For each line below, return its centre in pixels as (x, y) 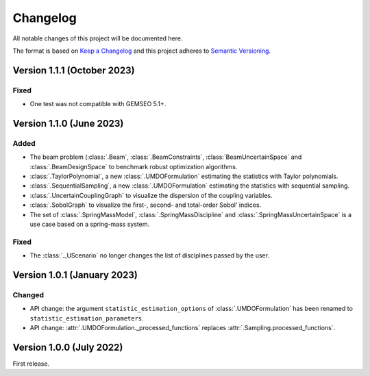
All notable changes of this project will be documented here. (98, 38)
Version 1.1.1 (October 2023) (74, 70)
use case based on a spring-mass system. (90, 224)
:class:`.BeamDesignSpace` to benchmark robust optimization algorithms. (134, 166)
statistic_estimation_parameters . (87, 318)
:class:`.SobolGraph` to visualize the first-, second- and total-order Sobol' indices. (146, 205)
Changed (28, 294)
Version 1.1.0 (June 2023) (68, 123)
